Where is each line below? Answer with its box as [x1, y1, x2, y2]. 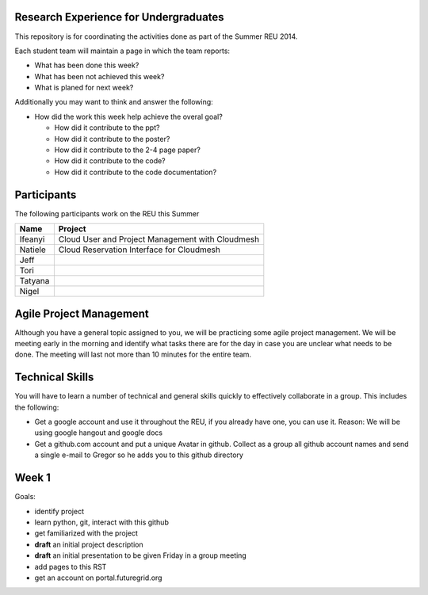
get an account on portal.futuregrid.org [34, 573, 162, 582]
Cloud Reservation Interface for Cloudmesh [58, 244, 221, 255]
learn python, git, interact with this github [34, 517, 170, 527]
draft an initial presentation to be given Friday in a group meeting [34, 551, 247, 560]
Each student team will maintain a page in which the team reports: [14, 46, 230, 55]
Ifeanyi [19, 234, 45, 245]
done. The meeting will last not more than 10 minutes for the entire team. [14, 349, 252, 360]
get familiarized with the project [34, 528, 139, 538]
